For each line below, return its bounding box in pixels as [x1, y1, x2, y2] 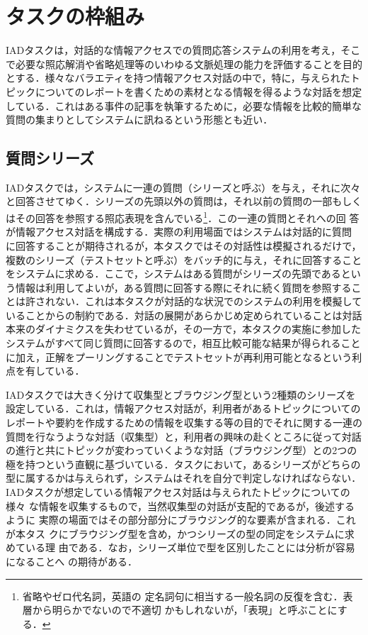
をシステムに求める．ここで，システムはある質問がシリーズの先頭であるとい [6, 266, 361, 281]
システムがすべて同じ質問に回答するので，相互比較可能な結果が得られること [6, 336, 361, 350]
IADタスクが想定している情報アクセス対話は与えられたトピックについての [6, 485, 350, 499]
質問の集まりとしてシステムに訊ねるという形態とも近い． [6, 112, 273, 127]
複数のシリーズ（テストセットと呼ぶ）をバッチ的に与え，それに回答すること [6, 252, 362, 267]
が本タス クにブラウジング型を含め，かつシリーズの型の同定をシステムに [6, 526, 345, 541]
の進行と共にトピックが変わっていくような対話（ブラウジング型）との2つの [6, 443, 357, 458]
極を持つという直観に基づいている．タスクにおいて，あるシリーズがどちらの [6, 456, 361, 471]
